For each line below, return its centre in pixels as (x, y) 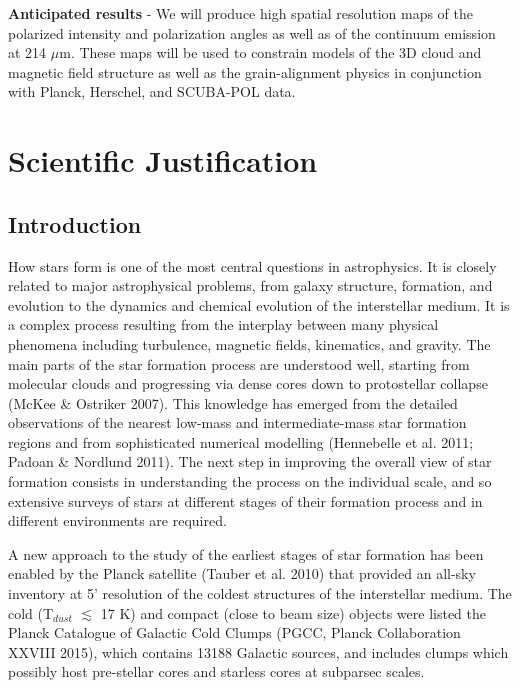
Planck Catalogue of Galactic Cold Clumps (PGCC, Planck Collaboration (234, 632)
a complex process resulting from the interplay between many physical (223, 324)
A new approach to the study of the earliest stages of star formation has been (246, 553)
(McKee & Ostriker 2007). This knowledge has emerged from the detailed (233, 402)
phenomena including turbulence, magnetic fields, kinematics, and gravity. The (249, 343)
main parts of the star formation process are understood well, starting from (239, 363)
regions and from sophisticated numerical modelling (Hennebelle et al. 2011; (241, 441)
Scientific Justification (163, 160)
